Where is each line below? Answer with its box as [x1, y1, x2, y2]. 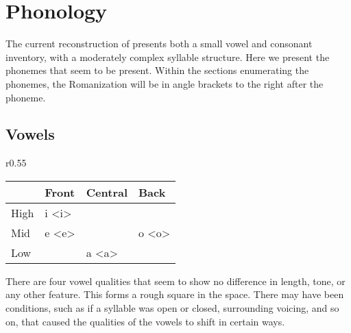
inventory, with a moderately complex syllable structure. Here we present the [5, 49, 330, 64]
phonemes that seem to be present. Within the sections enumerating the [5, 63, 309, 77]
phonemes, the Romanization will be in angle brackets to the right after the [5, 76, 324, 90]
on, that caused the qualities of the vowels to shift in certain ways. [5, 314, 285, 328]
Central [86, 184, 128, 200]
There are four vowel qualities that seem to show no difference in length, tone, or [5, 273, 346, 288]
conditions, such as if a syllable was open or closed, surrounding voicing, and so [5, 301, 339, 315]
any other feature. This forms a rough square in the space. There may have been [5, 287, 344, 301]
